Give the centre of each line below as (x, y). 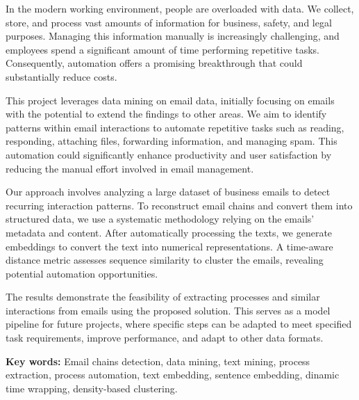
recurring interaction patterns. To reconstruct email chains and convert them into (179, 205)
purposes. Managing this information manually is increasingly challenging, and (173, 36)
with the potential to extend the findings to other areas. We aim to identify (166, 114)
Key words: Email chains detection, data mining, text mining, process (158, 361)
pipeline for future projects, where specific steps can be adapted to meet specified (179, 324)
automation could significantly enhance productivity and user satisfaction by (169, 154)
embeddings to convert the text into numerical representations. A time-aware (169, 246)
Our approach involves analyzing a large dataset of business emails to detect (168, 192)
